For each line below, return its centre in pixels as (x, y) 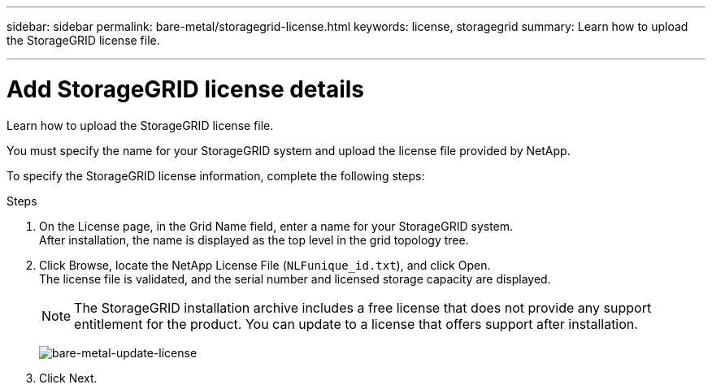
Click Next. (68, 378)
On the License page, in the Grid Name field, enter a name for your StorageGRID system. (276, 226)
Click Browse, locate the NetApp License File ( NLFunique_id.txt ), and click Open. (265, 265)
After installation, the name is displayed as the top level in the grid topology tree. (254, 240)
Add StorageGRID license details (186, 89)
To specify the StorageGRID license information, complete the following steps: (216, 175)
